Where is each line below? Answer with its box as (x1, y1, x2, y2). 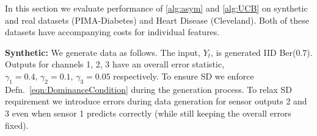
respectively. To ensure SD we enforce (113, 69, 254, 82)
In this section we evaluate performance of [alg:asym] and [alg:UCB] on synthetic (5, 2, 308, 14)
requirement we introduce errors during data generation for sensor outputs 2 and (5, 95, 307, 107)
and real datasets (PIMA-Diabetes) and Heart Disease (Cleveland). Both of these (5, 13, 309, 26)
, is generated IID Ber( (211, 46, 296, 58)
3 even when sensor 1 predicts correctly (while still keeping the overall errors (5, 106, 291, 119)
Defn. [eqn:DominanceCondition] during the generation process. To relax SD (5, 83, 292, 95)
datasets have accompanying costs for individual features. (5, 25, 220, 38)
